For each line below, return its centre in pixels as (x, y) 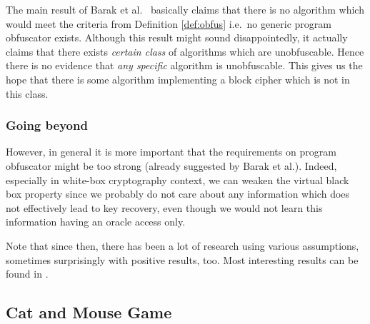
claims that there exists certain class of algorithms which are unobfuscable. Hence (185, 51)
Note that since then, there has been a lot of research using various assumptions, (182, 245)
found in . (27, 274)
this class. (27, 93)
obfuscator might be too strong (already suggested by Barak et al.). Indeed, (171, 165)
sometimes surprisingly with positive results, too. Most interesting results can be (182, 259)
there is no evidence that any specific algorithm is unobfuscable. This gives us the (184, 65)
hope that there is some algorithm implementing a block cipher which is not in (178, 79)
